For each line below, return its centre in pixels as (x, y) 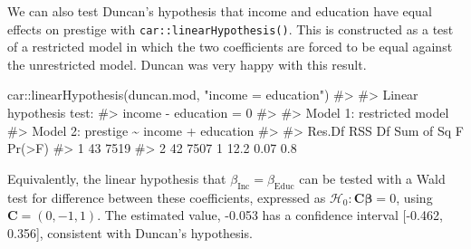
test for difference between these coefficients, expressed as (167, 197)
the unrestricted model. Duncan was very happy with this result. (187, 64)
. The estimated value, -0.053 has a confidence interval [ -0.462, (270, 215)
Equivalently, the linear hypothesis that (117, 178)
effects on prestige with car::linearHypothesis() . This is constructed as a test (231, 29)
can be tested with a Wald (372, 178)
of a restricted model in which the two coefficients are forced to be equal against (230, 47)
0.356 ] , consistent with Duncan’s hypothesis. (130, 232)
